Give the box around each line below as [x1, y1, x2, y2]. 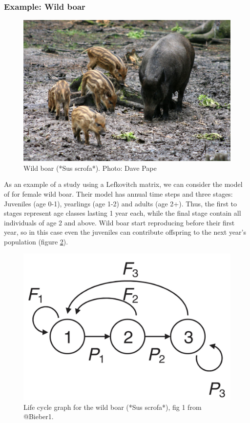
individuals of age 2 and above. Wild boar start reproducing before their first [4, 217, 235, 227]
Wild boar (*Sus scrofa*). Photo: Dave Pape [23, 162, 157, 173]
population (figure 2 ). [4, 236, 68, 246]
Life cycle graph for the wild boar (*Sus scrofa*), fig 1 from [23, 402, 202, 412]
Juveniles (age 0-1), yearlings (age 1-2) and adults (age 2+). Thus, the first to [4, 198, 237, 208]
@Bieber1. [23, 411, 54, 422]
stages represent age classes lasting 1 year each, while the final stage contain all [4, 208, 241, 218]
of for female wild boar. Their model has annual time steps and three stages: [4, 189, 233, 199]
